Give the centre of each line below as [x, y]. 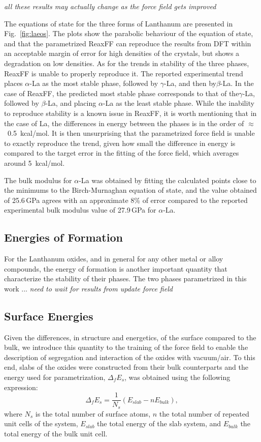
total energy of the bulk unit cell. [56, 433]
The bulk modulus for [38, 180]
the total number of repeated [204, 413]
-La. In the [237, 83]
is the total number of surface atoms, [93, 413]
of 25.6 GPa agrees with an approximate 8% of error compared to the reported [126, 200]
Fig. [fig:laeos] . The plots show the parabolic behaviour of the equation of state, [129, 33]
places [13, 83]
